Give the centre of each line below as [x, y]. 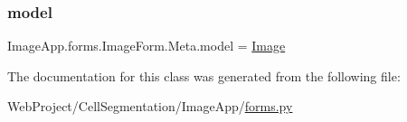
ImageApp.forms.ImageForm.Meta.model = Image [147, 46]
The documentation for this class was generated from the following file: [204, 75]
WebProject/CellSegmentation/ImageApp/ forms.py [150, 106]
